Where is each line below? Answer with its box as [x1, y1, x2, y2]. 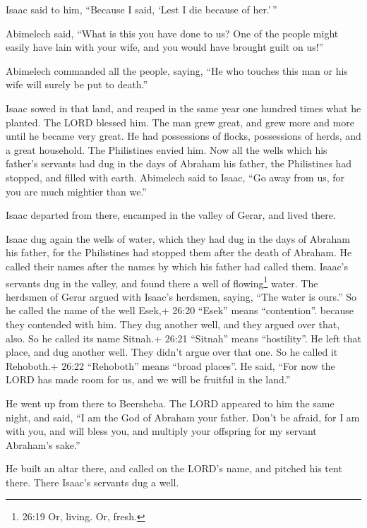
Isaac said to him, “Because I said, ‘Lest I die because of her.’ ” [6, 2, 277, 16]
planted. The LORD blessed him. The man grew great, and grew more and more [6, 114, 355, 129]
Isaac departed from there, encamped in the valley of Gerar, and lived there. [6, 208, 336, 222]
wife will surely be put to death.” [6, 77, 148, 92]
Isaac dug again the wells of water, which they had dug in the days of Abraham [6, 231, 350, 246]
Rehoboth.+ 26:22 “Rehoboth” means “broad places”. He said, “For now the [6, 358, 335, 373]
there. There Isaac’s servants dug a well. [6, 474, 179, 489]
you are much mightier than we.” [6, 184, 147, 198]
